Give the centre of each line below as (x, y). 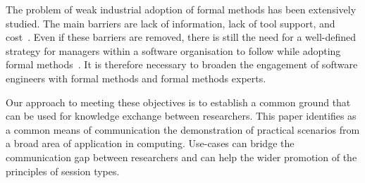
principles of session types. (63, 171)
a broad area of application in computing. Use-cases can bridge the (150, 143)
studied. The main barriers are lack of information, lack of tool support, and (171, 23)
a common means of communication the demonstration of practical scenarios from (183, 129)
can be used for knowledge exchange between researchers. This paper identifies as (181, 116)
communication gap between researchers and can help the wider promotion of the (181, 157)
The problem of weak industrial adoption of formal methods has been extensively (181, 9)
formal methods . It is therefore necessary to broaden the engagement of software (182, 64)
